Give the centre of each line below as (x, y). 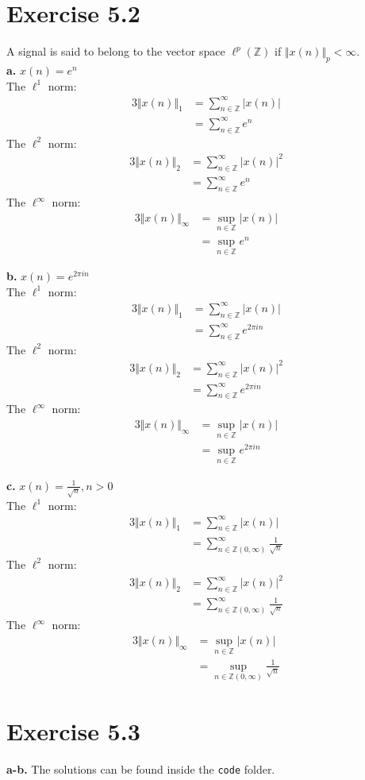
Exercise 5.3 (73, 731)
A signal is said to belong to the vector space (116, 51)
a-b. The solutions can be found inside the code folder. (141, 769)
